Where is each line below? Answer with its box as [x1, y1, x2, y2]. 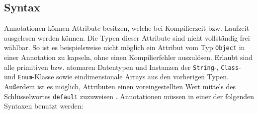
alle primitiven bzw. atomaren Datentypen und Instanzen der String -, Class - [4, 61, 241, 72]
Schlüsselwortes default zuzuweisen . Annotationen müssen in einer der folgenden [4, 91, 254, 101]
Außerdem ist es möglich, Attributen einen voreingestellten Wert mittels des [4, 81, 236, 91]
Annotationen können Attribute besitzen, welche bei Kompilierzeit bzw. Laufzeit [4, 23, 250, 33]
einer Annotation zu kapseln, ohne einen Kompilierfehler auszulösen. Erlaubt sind [4, 52, 253, 62]
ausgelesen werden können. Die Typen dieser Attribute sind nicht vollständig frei [4, 32, 250, 43]
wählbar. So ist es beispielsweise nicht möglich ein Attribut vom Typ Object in [4, 42, 245, 53]
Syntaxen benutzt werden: [4, 101, 84, 111]
